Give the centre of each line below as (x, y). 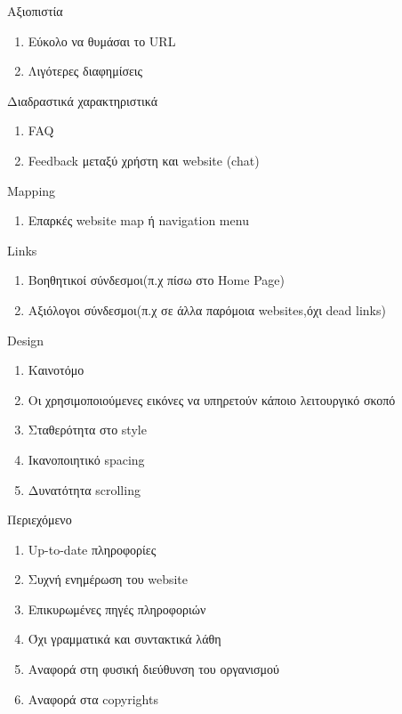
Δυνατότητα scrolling (84, 489)
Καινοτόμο (56, 370)
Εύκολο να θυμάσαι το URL (102, 41)
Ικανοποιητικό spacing (86, 459)
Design (26, 340)
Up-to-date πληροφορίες (92, 549)
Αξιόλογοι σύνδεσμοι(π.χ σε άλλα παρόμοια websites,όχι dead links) (207, 309)
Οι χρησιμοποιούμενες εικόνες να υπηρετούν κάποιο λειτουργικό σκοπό (212, 399)
